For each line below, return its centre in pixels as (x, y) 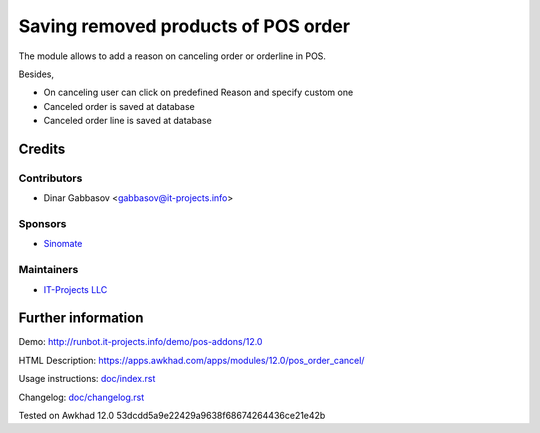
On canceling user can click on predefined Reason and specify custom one (198, 92)
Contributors (50, 178)
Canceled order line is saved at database (127, 121)
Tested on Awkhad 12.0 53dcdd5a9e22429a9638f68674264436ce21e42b (172, 416)
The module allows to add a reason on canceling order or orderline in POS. (172, 56)
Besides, (36, 74)
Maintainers (48, 270)
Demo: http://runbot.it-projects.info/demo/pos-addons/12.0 (140, 342)
